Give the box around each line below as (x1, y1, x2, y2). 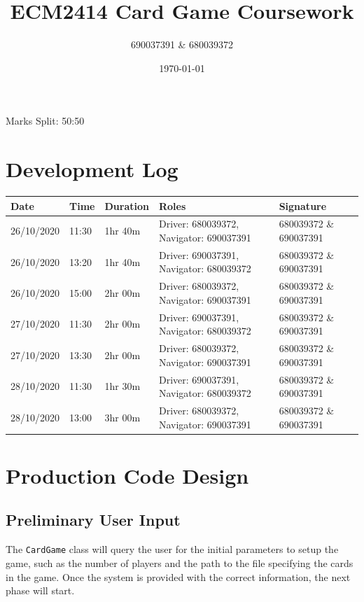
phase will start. (6, 583, 75, 598)
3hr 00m (104, 409, 141, 424)
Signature (279, 198, 327, 213)
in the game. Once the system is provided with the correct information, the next (6, 569, 351, 584)
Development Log (6, 155, 178, 183)
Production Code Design (6, 461, 249, 489)
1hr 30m (104, 379, 141, 393)
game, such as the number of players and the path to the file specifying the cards (6, 555, 353, 570)
